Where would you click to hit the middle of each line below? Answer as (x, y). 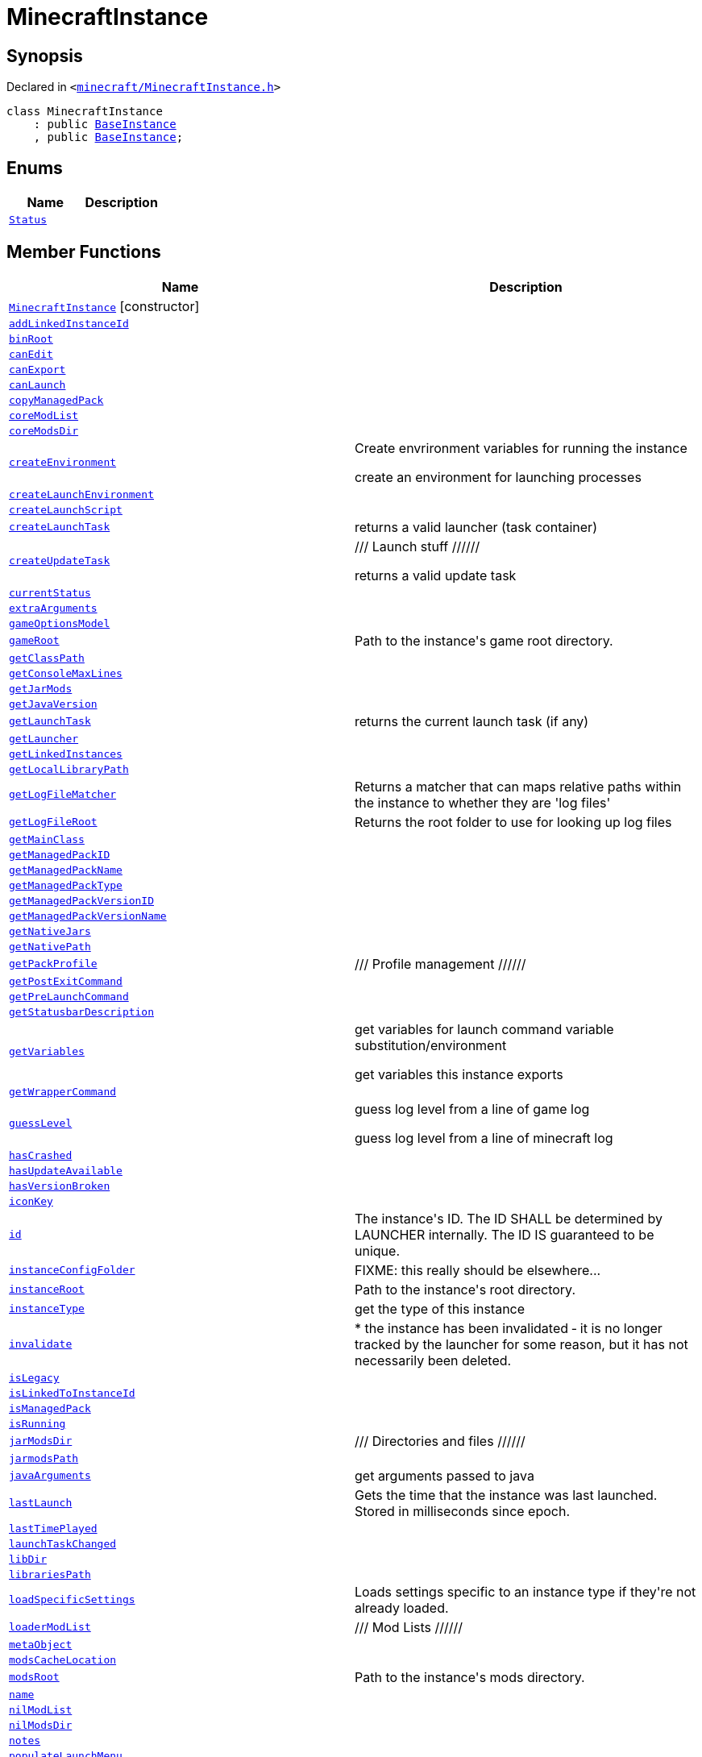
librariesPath (50, 1574)
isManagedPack (50, 1408)
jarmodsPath (44, 1458)
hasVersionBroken (60, 1186)
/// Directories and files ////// (440, 1441)
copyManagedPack (56, 400)
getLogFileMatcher (63, 795)
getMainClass (47, 839)
